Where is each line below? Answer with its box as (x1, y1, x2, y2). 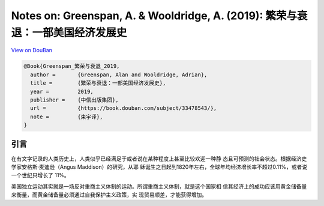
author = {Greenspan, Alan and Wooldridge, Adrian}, (30, 71, 208, 78)
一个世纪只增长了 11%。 (11, 172, 70, 179)
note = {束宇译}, (30, 113, 103, 120)
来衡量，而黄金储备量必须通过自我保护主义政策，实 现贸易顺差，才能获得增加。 (11, 191, 207, 198)
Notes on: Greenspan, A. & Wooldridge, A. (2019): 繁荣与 (11, 9, 297, 22)
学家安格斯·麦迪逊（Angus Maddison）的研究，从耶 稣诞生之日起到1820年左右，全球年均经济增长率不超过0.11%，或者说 (11, 163, 308, 171)
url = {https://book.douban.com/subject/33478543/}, (30, 105, 217, 112)
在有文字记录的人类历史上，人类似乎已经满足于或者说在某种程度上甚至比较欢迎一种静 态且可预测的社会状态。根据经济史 (11, 155, 307, 162)
